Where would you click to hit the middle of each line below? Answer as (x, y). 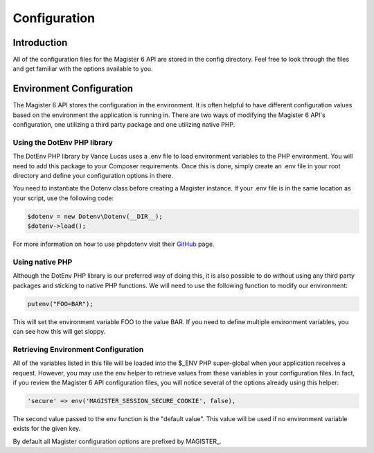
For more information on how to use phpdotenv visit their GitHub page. (114, 244)
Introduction (40, 43)
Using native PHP (43, 262)
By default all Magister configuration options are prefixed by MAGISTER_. (117, 441)
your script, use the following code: (63, 198)
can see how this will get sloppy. (59, 332)
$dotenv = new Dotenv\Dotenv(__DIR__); (95, 216)
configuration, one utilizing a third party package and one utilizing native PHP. (124, 125)
